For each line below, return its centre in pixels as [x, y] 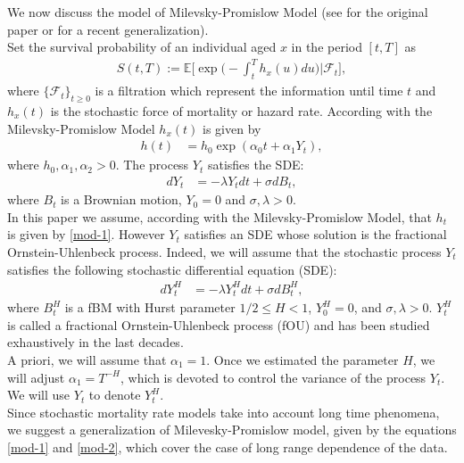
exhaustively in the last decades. [95, 342]
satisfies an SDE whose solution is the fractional [315, 234]
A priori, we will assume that [87, 359]
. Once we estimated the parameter [302, 359]
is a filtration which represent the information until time [249, 91]
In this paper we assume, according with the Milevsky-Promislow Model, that [220, 216]
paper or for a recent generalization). [108, 29]
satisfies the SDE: [256, 165]
